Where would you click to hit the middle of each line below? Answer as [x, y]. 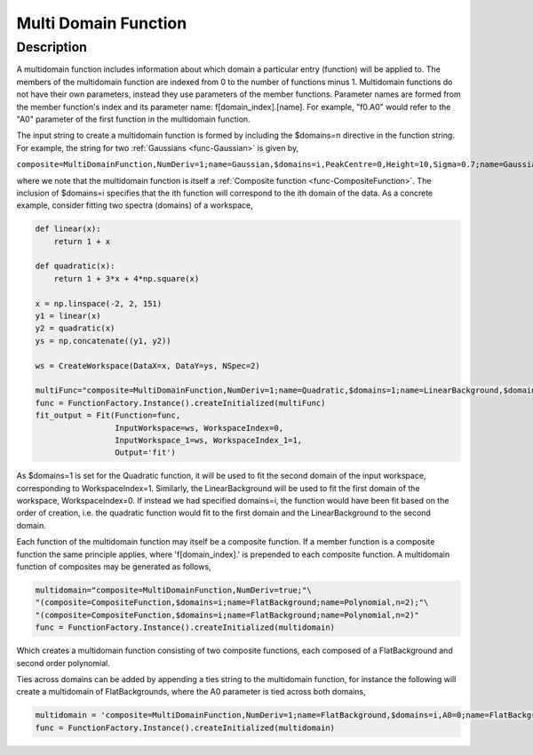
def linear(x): [68, 229]
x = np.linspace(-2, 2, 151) [99, 303]
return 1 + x [82, 241]
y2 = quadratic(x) [75, 328]
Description [52, 47]
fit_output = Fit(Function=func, [108, 416]
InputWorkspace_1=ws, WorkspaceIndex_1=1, [208, 440]
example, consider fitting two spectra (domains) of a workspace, [135, 205]
